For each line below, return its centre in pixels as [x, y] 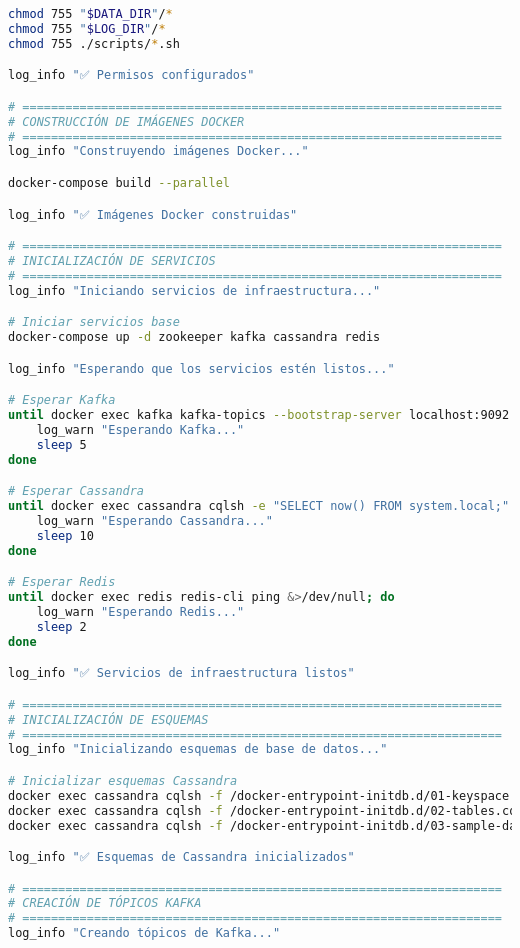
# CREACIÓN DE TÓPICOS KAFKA [105, 903]
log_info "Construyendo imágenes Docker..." [158, 151]
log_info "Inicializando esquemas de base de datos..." [198, 749]
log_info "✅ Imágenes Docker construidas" [153, 214]
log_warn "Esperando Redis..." [140, 611]
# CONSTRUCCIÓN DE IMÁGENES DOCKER [126, 121]
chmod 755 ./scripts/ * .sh [94, 43]
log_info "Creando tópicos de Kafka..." [144, 933]
